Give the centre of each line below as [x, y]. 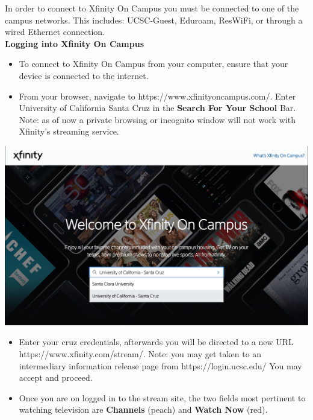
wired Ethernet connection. [55, 32]
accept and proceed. [56, 377]
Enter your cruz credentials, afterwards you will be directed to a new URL [156, 342]
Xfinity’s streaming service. [69, 131]
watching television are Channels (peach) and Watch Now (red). [143, 409]
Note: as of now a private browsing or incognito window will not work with [157, 119]
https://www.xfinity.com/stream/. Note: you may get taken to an [140, 353]
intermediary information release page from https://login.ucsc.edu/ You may [160, 365]
